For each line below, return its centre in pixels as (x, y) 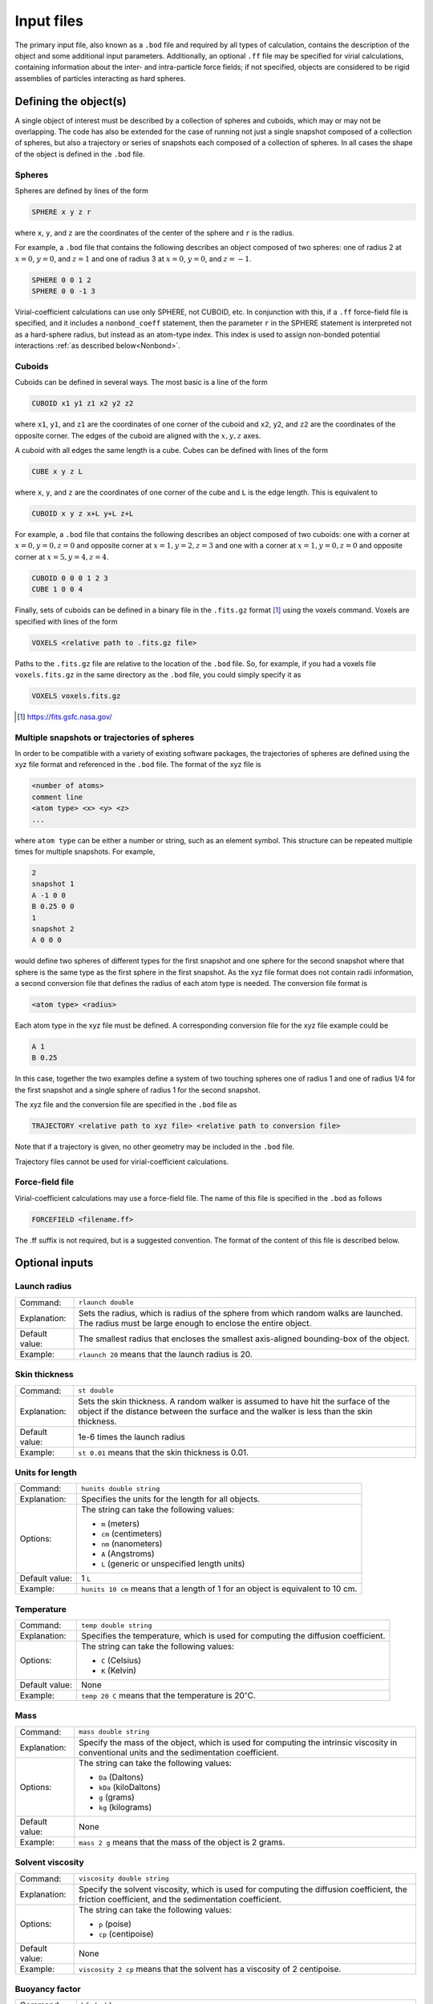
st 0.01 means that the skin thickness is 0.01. (163, 1452)
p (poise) (115, 1924)
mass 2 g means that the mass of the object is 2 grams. (182, 1842)
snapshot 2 (53, 929)
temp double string (117, 1625)
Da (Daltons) (121, 1777)
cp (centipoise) (126, 1933)
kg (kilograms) (125, 1807)
